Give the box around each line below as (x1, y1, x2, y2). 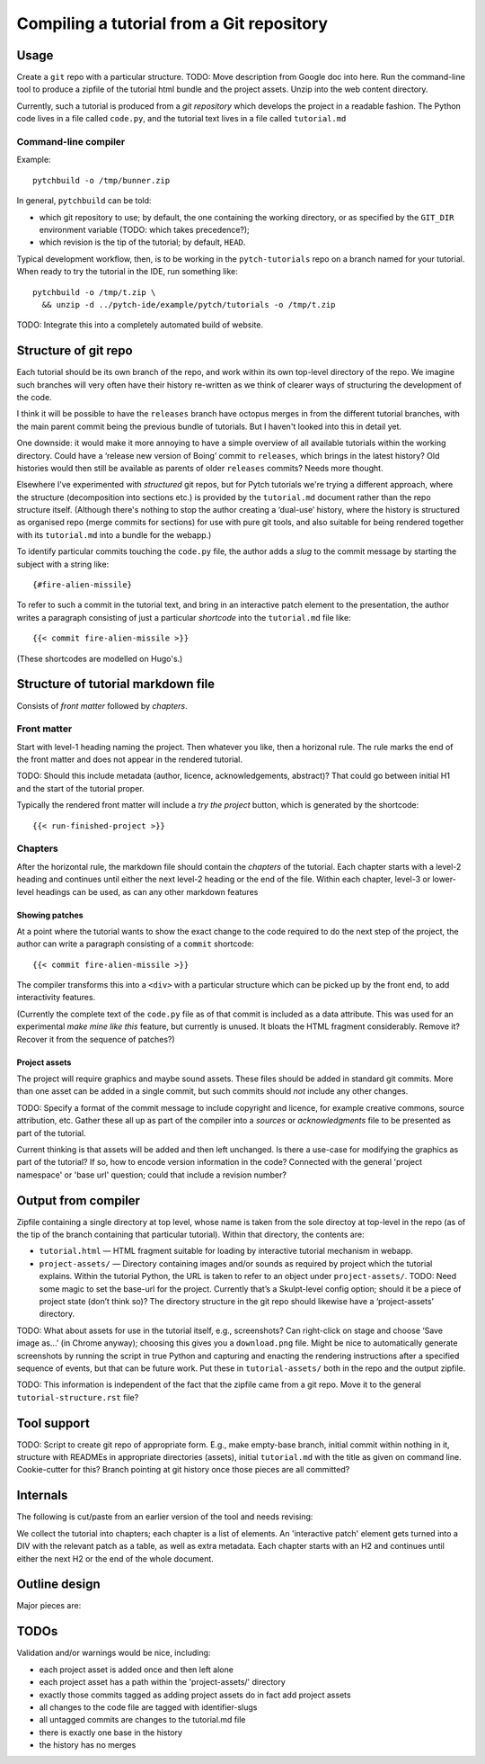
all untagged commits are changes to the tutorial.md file (39, 1715, 246, 1725)
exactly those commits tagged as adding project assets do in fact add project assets (39, 1689, 351, 1700)
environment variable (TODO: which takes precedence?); (39, 224, 251, 235)
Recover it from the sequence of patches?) (16, 1034, 175, 1044)
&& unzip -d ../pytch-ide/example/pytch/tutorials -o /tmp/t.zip (41, 300, 336, 309)
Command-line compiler (16, 136, 126, 148)
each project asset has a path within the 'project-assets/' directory (39, 1677, 287, 1688)
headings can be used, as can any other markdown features (36, 886, 259, 897)
